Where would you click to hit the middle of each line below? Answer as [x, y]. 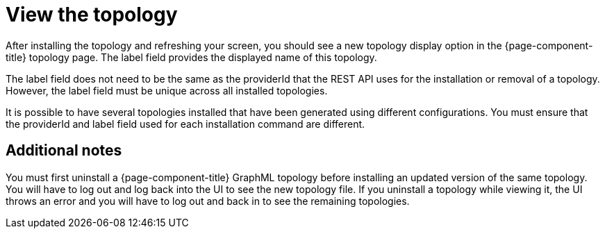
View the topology [92, 15]
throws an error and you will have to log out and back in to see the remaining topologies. [208, 201]
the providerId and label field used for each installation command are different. [185, 124]
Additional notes [64, 151]
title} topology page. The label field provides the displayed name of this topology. [191, 57]
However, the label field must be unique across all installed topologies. [167, 90]
